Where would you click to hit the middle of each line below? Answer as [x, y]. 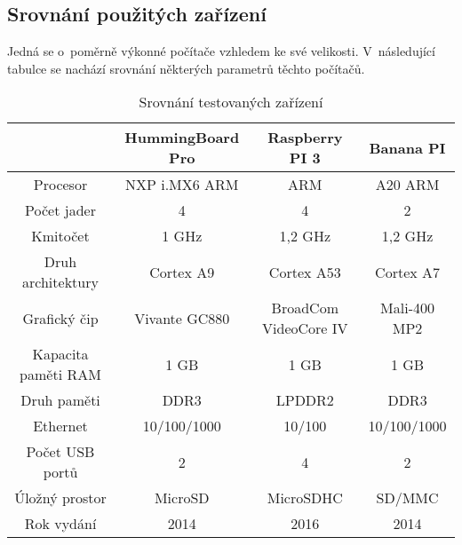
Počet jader [60, 210]
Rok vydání [60, 524]
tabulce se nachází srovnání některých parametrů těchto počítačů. [186, 68]
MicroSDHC [305, 498]
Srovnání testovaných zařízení [231, 102]
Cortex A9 [182, 272]
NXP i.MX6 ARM [182, 185]
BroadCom [305, 308]
